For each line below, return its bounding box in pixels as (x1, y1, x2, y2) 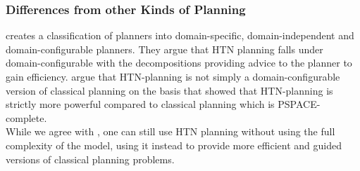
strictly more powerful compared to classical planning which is (6, 97, 275, 111)
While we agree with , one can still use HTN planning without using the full (6, 124, 335, 139)
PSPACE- (278, 97, 321, 111)
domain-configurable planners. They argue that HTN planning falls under (6, 41, 323, 56)
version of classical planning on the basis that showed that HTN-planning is (6, 83, 333, 97)
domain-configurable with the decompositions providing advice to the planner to (6, 55, 352, 70)
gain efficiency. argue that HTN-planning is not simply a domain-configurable (6, 69, 340, 83)
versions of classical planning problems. (6, 151, 175, 166)
